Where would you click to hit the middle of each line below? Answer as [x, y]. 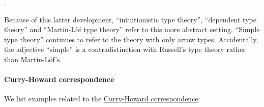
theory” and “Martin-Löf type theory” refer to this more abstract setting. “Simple [132, 29]
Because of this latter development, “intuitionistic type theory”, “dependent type [130, 19]
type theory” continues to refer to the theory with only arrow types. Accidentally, [131, 39]
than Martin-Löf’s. [33, 59]
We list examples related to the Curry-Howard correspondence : [102, 99]
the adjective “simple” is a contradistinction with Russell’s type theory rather [125, 49]
